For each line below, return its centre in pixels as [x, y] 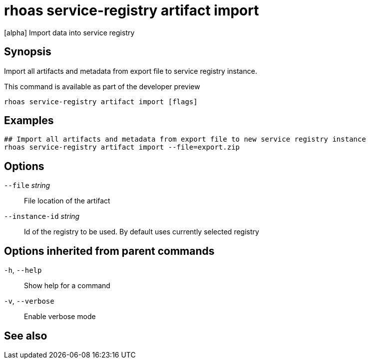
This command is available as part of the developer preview [102, 86]
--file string [27, 185]
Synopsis [28, 52]
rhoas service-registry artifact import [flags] [101, 101]
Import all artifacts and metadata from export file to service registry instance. [131, 71]
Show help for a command [67, 286]
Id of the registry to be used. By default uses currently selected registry [142, 232]
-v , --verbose [29, 301]
